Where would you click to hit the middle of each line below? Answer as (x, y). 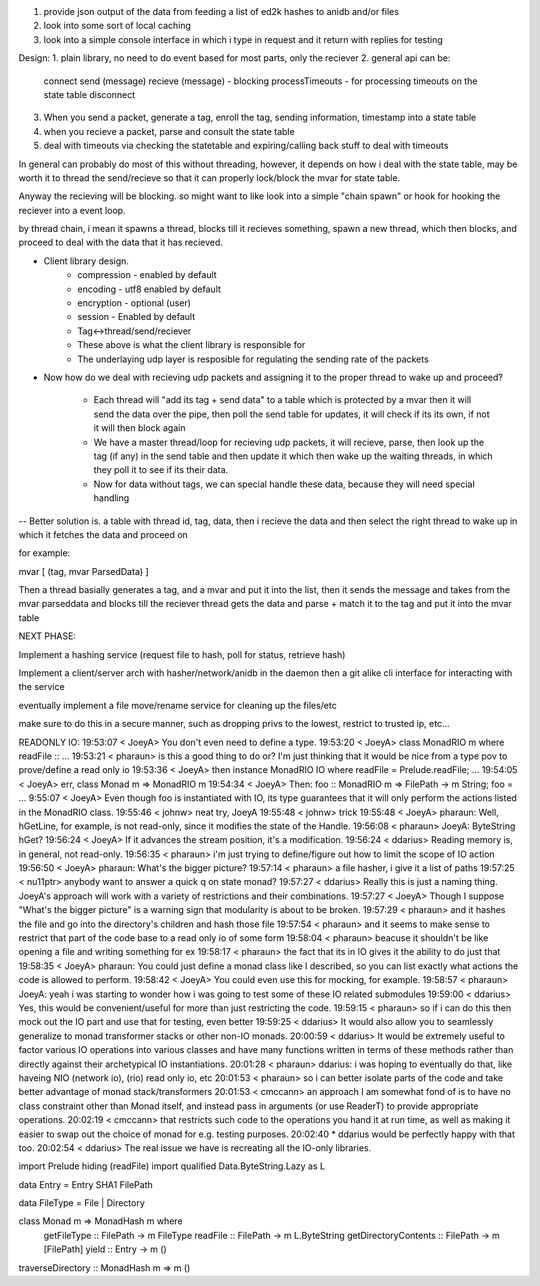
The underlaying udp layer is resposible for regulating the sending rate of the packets (253, 359)
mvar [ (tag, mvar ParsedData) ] (83, 571)
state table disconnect (89, 94)
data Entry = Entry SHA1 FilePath (86, 1184)
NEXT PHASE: (47, 636)
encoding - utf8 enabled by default (149, 289)
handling (111, 498)
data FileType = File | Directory (81, 1203)
